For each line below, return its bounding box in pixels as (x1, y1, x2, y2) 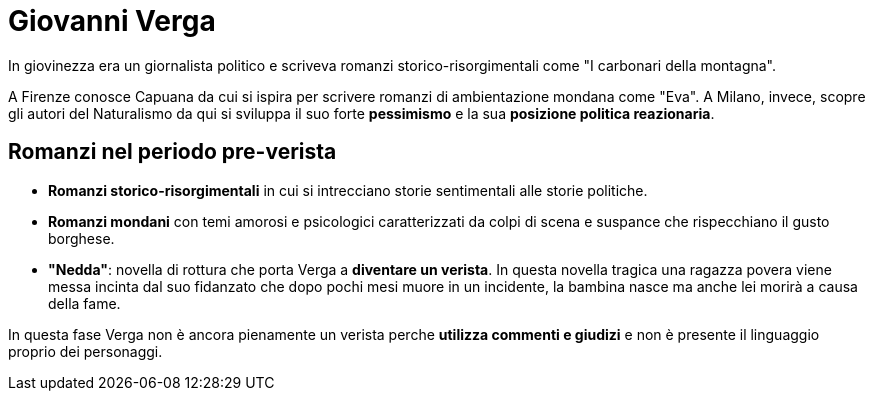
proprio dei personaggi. (8, 342, 163, 360)
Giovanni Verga (8, 4, 216, 38)
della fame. (48, 294, 121, 312)
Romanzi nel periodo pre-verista (8, 139, 337, 165)
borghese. (48, 229, 115, 247)
